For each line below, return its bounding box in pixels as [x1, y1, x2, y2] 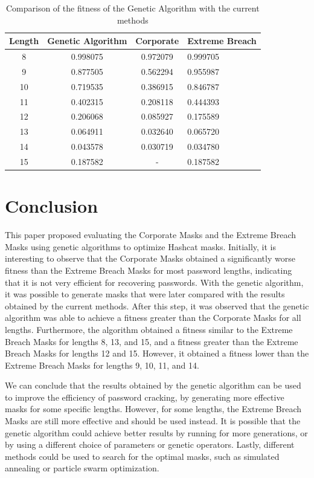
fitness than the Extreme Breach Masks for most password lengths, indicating [5, 263, 292, 276]
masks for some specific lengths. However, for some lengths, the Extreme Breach [5, 402, 302, 415]
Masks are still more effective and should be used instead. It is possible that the [5, 415, 301, 427]
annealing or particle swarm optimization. [5, 462, 159, 474]
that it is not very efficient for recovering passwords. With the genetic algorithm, [5, 276, 304, 288]
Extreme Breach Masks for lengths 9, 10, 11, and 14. [5, 358, 199, 371]
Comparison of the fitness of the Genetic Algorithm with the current [5, 2, 260, 14]
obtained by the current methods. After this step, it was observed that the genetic [5, 299, 309, 312]
